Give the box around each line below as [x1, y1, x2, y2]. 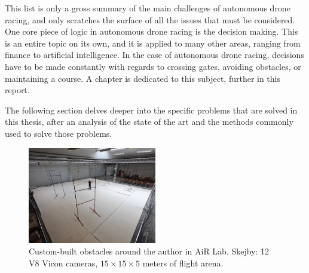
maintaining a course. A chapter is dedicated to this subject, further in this [5, 72, 281, 84]
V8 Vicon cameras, [29, 256, 98, 269]
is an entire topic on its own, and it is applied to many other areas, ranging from [5, 36, 301, 49]
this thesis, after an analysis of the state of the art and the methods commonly [5, 115, 293, 128]
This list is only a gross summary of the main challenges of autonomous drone [5, 2, 290, 14]
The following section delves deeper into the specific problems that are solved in [5, 103, 298, 116]
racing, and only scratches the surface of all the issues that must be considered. [5, 13, 295, 26]
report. [5, 84, 30, 96]
